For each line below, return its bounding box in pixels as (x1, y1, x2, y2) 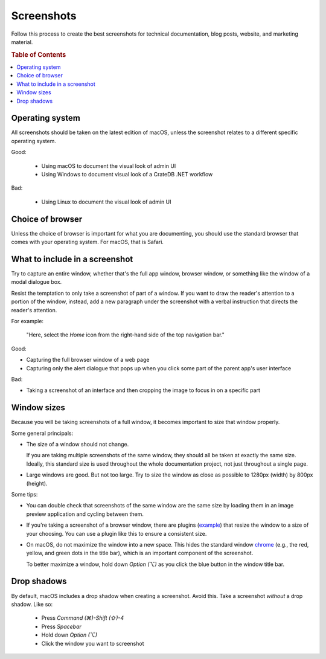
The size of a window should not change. (26, 440, 129, 448)
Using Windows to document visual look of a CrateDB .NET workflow (41, 171, 213, 178)
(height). (26, 480, 48, 487)
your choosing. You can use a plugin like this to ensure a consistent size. (26, 530, 207, 537)
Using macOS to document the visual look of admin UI (41, 162, 176, 169)
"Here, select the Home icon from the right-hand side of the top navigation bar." (26, 331, 225, 338)
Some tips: (11, 490, 38, 498)
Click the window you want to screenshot (41, 640, 144, 647)
